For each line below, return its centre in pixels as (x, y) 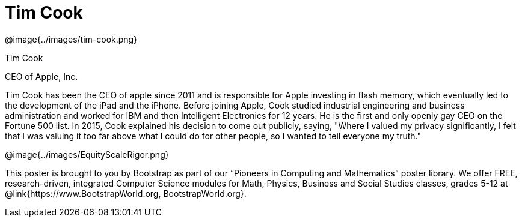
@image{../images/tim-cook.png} (71, 39)
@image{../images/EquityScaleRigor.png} (87, 154)
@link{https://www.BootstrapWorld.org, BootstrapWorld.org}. (126, 193)
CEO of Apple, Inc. (41, 76)
